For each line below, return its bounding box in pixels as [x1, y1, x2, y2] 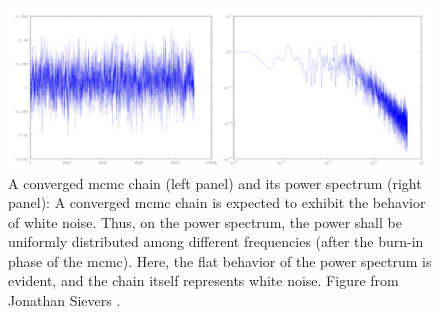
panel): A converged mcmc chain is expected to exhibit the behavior [8, 192, 426, 213]
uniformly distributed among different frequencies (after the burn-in [8, 231, 424, 252]
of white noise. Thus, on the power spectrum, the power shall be [8, 211, 402, 232]
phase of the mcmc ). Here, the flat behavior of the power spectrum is [8, 250, 432, 271]
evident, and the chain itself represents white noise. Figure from [8, 270, 399, 291]
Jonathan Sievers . [8, 290, 121, 311]
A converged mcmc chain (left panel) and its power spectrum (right [8, 172, 422, 193]
